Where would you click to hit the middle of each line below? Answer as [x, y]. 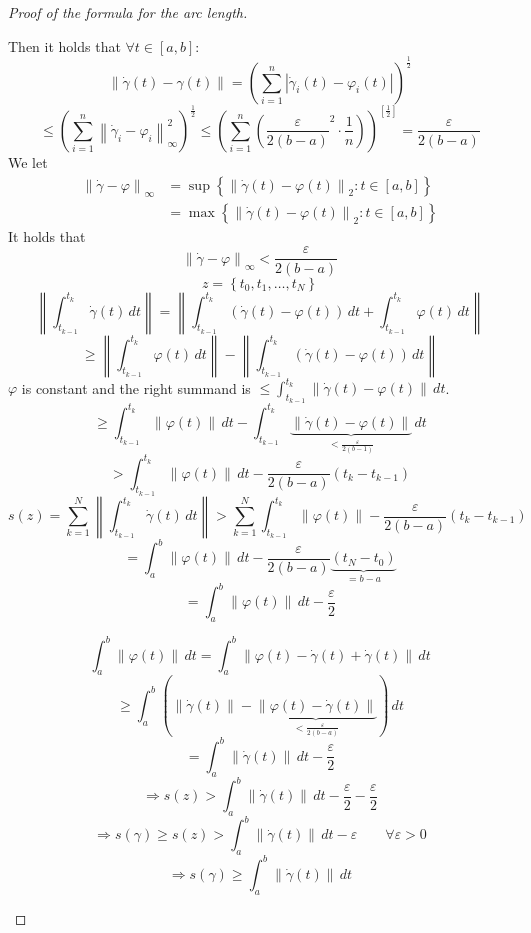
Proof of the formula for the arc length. [128, 12]
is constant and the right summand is [136, 387]
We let [28, 161]
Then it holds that [64, 45]
